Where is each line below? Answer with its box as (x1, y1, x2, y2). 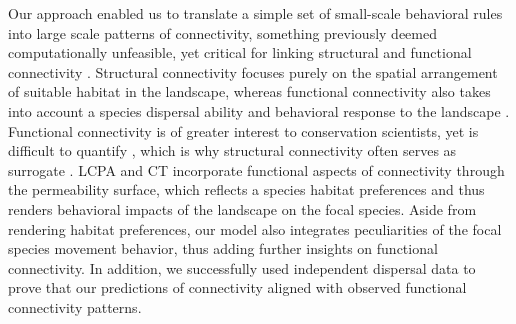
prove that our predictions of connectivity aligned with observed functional (8, 277, 467, 298)
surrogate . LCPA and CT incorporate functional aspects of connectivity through (8, 159, 505, 180)
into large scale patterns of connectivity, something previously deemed (8, 22, 437, 43)
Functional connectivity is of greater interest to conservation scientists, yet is (8, 120, 479, 141)
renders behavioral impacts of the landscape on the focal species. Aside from (8, 198, 477, 219)
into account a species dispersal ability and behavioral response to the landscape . (8, 100, 510, 121)
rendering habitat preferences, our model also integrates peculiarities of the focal (8, 218, 502, 239)
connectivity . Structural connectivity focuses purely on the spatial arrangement (8, 61, 498, 82)
